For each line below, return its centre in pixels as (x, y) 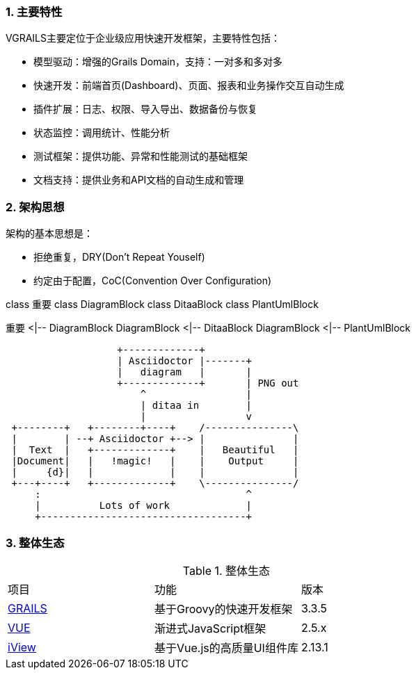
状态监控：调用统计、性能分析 (102, 133)
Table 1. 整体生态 (226, 570)
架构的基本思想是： (49, 234)
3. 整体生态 (35, 543)
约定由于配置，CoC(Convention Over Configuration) (153, 281)
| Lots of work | (144, 506)
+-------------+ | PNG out (208, 383)
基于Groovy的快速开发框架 (223, 609)
